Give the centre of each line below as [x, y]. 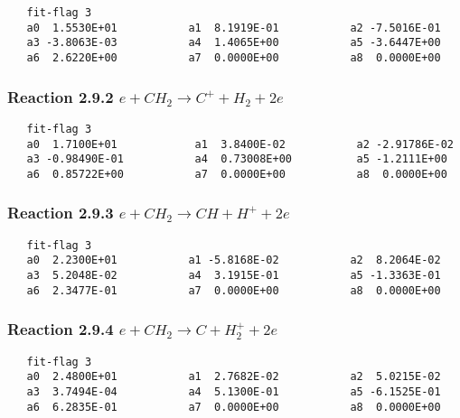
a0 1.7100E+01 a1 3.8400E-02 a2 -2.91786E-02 [240, 144]
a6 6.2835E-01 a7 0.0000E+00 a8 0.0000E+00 [234, 407]
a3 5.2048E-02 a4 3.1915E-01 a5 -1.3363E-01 [234, 275]
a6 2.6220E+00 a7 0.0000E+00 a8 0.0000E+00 [234, 57]
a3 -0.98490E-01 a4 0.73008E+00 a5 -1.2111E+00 [237, 159]
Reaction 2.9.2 [61, 96]
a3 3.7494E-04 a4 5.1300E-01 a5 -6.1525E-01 [234, 391]
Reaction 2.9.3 [61, 213]
